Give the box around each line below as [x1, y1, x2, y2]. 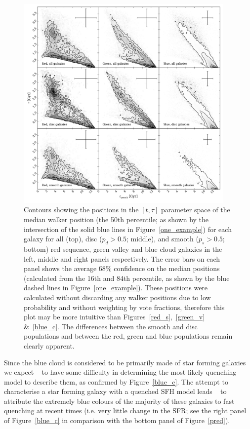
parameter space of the [161, 204, 230, 215]
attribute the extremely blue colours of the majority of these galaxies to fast [4, 395, 235, 406]
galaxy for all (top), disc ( [24, 234, 102, 244]
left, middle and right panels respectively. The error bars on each [24, 253, 220, 264]
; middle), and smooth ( [126, 234, 199, 244]
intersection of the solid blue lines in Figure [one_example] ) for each [24, 224, 232, 234]
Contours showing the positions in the [24, 204, 139, 215]
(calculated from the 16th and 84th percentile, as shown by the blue [24, 273, 230, 283]
